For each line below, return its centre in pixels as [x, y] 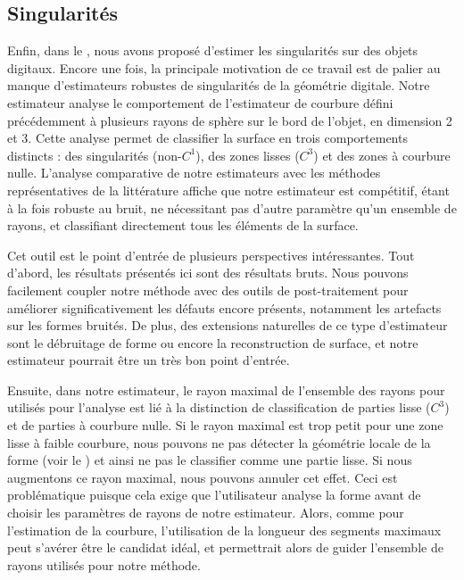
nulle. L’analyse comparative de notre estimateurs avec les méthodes [194, 173]
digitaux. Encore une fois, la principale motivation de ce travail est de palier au [224, 67]
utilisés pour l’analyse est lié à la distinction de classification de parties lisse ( [219, 407]
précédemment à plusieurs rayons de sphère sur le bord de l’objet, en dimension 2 [230, 120]
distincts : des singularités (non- [95, 155]
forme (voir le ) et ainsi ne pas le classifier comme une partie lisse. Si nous [210, 460]
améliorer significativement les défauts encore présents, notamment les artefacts [224, 307]
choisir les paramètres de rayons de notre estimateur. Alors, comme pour [206, 513]
